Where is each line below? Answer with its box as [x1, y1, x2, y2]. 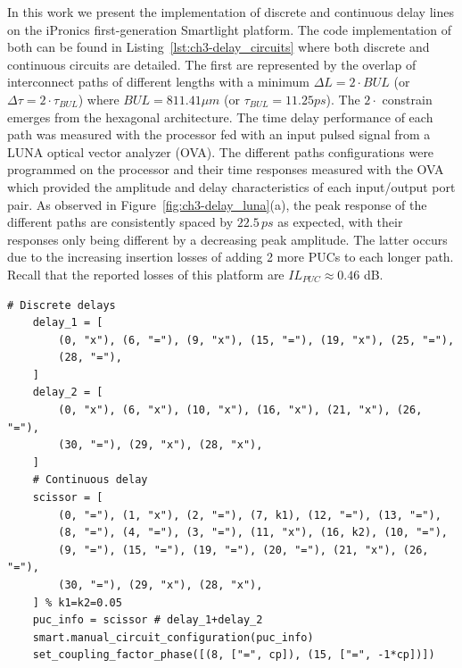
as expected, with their [277, 213, 403, 231]
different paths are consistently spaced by [7, 213, 234, 231]
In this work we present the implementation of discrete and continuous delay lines [7, 3, 454, 21]
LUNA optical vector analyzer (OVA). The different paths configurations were [7, 142, 434, 161]
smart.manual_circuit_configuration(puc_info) [32, 630, 314, 644]
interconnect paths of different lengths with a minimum [7, 72, 309, 91]
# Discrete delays [7, 298, 116, 312]
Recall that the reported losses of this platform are [7, 264, 285, 283]
